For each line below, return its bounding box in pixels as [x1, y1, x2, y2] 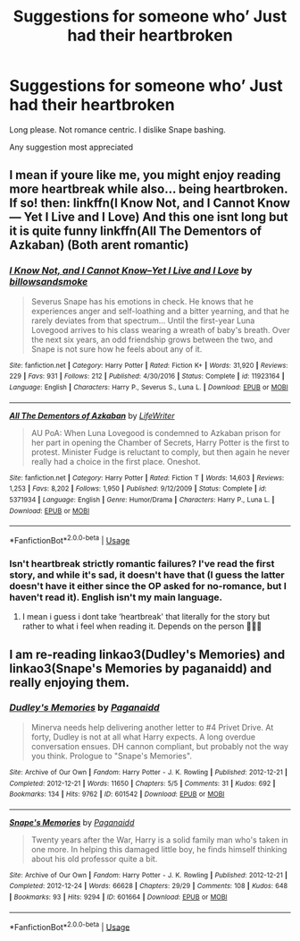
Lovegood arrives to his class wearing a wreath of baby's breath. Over [30, 324, 290, 335]
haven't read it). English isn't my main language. [9, 591, 223, 603]
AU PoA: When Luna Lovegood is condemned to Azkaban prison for [30, 427, 281, 438]
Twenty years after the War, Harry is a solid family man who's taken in [30, 834, 288, 845]
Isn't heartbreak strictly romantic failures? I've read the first [9, 557, 275, 569]
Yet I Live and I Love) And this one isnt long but [23, 210, 288, 225]
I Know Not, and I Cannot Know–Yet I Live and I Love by [9, 264, 253, 277]
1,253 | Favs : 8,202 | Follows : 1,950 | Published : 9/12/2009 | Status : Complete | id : [9, 484, 267, 493]
